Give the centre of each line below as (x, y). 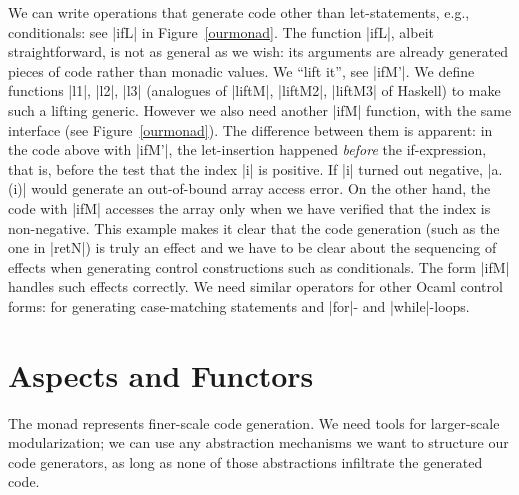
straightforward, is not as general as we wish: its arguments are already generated (258, 51)
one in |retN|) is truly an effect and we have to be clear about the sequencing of (252, 247)
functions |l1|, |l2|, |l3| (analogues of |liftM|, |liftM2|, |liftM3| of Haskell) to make (254, 90)
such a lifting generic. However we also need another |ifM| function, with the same (260, 109)
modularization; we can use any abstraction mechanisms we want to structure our (258, 442)
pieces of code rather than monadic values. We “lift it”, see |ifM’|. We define (241, 70)
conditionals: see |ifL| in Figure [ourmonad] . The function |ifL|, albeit (221, 31)
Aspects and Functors (161, 374)
